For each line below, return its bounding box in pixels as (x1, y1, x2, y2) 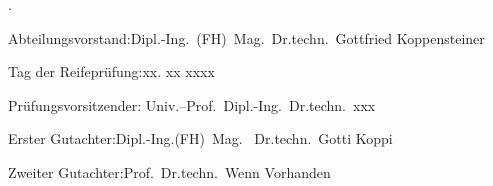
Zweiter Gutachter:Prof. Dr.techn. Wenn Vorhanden (8, 161, 331, 182)
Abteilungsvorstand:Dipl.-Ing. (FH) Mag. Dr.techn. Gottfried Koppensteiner (8, 27, 485, 48)
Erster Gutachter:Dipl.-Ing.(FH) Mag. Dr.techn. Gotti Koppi (8, 128, 393, 149)
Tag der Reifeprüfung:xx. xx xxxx (8, 61, 215, 82)
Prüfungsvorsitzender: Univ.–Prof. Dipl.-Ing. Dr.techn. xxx (8, 94, 376, 115)
